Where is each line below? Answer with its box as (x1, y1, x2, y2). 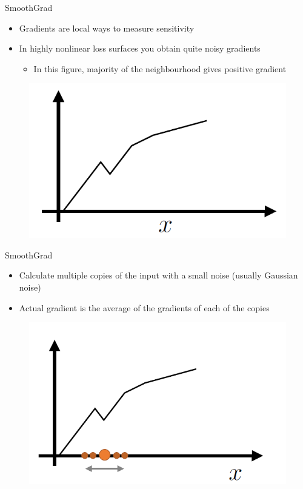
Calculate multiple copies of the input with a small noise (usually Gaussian (19, 269, 298, 282)
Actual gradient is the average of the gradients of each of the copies (19, 301, 270, 314)
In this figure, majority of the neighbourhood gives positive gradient (33, 62, 287, 75)
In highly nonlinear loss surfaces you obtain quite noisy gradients (19, 42, 261, 55)
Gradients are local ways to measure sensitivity (19, 21, 195, 34)
